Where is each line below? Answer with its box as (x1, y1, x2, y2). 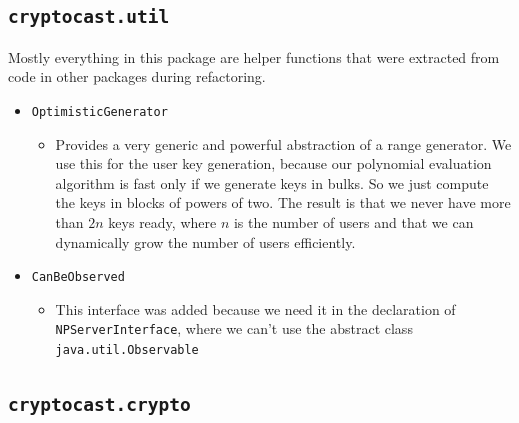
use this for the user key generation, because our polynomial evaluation (55, 153, 492, 174)
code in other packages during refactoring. (8, 66, 266, 87)
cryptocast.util (8, 6, 170, 28)
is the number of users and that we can (233, 212, 474, 232)
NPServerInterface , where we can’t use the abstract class (55, 318, 413, 339)
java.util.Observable (55, 343, 199, 358)
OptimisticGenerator (31, 104, 168, 119)
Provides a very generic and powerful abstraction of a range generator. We (55, 133, 512, 154)
